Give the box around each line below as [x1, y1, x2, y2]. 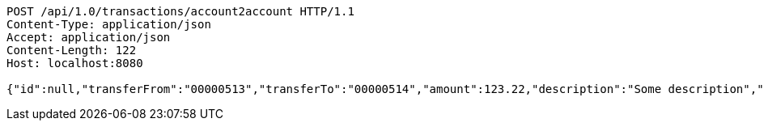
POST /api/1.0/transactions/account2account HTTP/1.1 [6, 5, 354, 18]
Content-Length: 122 [6, 44, 137, 57]
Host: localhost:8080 [6, 57, 143, 70]
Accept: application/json [6, 31, 171, 44]
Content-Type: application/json [6, 18, 211, 31]
